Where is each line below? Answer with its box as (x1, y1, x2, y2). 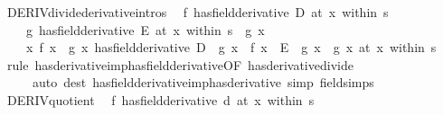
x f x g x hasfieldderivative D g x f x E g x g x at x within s (25, 38, 437, 57)
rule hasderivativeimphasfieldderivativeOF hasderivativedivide (6, 55, 353, 74)
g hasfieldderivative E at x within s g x (25, 20, 265, 39)
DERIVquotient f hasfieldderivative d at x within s (6, 90, 315, 109)
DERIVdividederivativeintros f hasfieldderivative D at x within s (6, 3, 389, 21)
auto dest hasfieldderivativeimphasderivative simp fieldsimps (32, 73, 374, 92)
